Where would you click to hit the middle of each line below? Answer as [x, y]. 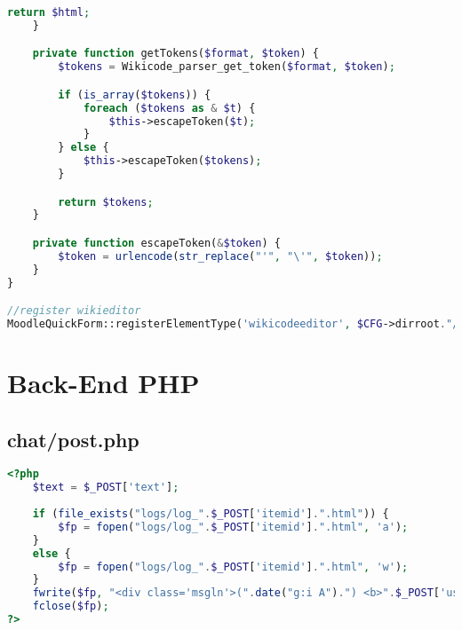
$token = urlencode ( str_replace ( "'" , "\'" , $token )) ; [220, 256]
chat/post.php [73, 439]
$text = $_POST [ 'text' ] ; [106, 488]
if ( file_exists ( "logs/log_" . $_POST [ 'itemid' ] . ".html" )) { [211, 514]
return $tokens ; [106, 202]
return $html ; [49, 12]
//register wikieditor [74, 311]
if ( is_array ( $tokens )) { [135, 94]
